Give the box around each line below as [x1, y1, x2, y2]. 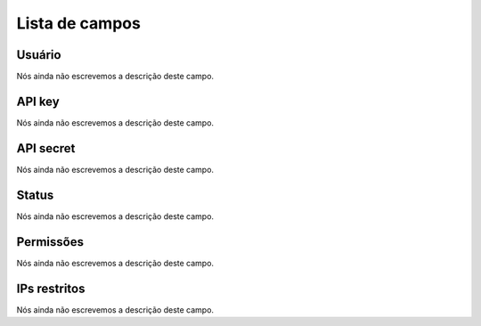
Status [16, 187, 54, 202]
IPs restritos [16, 281, 86, 296]
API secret [16, 141, 76, 156]
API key [16, 94, 60, 109]
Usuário [16, 47, 61, 62]
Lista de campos [16, 13, 142, 33]
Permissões [16, 234, 85, 249]
